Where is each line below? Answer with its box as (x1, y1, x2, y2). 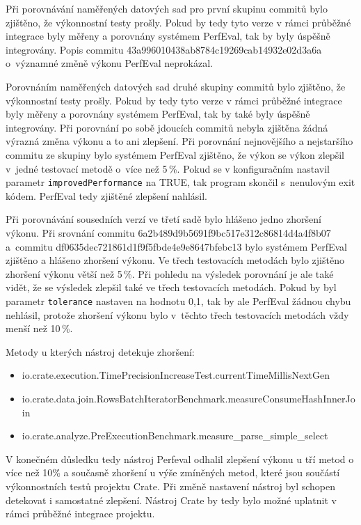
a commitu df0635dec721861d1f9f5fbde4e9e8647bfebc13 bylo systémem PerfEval (6, 239, 347, 253)
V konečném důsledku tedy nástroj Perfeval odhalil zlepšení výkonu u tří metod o (6, 451, 354, 466)
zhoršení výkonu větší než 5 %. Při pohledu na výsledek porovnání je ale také (6, 266, 334, 281)
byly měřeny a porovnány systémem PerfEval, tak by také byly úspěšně (6, 107, 310, 121)
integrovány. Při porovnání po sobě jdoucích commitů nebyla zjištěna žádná (6, 120, 328, 134)
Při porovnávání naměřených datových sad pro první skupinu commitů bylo (6, 1, 328, 15)
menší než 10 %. (6, 321, 73, 336)
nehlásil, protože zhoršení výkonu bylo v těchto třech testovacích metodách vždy (6, 307, 349, 322)
